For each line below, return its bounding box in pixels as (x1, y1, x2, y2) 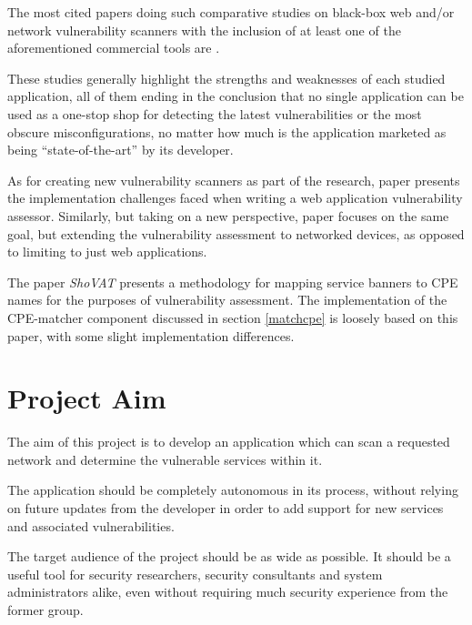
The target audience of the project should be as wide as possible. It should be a (7, 547, 451, 566)
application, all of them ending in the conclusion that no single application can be (7, 86, 464, 106)
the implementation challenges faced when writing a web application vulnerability (7, 188, 463, 207)
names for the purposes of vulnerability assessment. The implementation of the (7, 290, 447, 309)
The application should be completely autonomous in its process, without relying (7, 480, 458, 499)
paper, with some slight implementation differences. (7, 326, 295, 345)
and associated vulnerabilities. (7, 516, 175, 535)
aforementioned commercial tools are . (7, 38, 220, 57)
